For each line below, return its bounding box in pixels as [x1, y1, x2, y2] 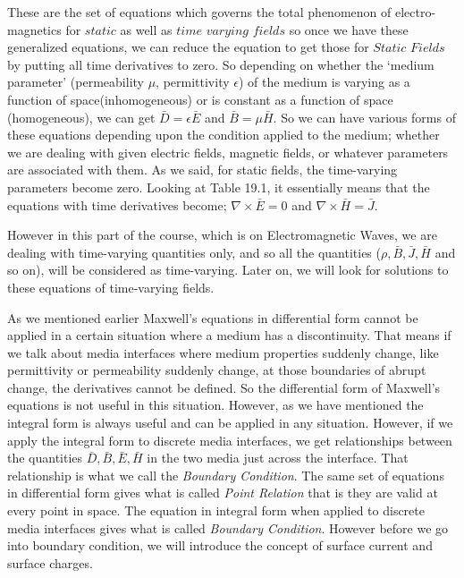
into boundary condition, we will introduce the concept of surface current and [7, 536, 433, 555]
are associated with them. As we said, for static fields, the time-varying [7, 160, 398, 179]
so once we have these [289, 20, 409, 38]
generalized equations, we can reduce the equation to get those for [7, 38, 369, 56]
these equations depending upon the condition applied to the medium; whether [7, 125, 440, 144]
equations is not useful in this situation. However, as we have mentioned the [7, 395, 424, 414]
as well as [120, 20, 173, 38]
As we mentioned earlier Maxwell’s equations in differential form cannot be [7, 308, 418, 327]
